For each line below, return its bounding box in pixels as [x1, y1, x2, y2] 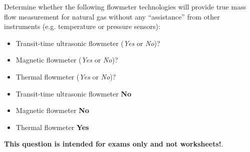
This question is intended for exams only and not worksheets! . [4, 138, 223, 149]
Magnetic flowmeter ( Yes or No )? [16, 54, 118, 65]
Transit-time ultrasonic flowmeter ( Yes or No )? [16, 37, 160, 48]
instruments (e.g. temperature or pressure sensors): [4, 21, 160, 31]
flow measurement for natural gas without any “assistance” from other [4, 11, 220, 21]
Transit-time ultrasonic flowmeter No [16, 88, 131, 98]
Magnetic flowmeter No [16, 105, 89, 115]
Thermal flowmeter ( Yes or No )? [16, 71, 116, 81]
